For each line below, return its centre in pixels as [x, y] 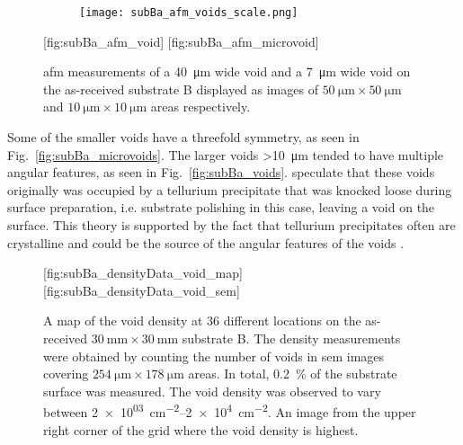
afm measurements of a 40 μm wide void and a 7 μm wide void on [227, 71]
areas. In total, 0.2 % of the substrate [293, 374]
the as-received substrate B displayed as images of [181, 89]
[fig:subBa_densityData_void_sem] [142, 290]
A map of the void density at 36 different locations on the [202, 320]
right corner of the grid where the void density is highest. [201, 429]
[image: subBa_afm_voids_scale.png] [189, 13]
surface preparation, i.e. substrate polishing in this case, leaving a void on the [221, 207]
